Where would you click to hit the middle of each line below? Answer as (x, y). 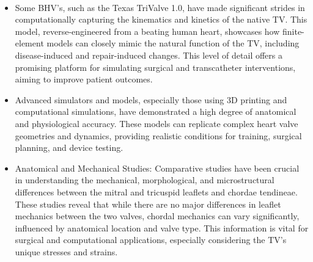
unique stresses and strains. (66, 251)
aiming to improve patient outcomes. (84, 79)
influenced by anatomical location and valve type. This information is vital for (162, 227)
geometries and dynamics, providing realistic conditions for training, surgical (158, 135)
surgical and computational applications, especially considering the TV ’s (151, 240)
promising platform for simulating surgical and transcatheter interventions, (155, 67)
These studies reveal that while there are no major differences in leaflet (148, 204)
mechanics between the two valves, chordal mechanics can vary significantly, (157, 216)
